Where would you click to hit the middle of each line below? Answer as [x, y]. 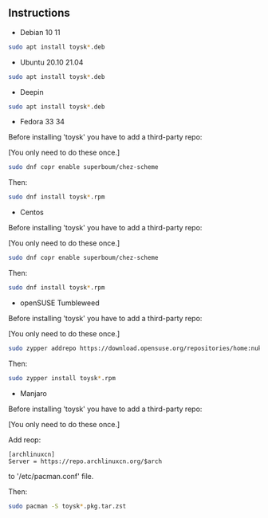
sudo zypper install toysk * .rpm [62, 378]
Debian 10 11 [40, 32]
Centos [32, 212]
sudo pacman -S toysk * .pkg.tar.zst [67, 506]
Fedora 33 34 [42, 122]
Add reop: [25, 440]
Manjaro [33, 393]
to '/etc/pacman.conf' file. [51, 476]
